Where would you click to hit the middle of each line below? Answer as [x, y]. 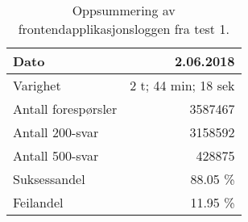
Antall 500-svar [56, 155]
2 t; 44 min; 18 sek [182, 85]
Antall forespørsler [65, 109]
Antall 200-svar [56, 132]
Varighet [37, 85]
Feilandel [38, 202]
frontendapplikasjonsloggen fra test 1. [124, 29]
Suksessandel [49, 179]
